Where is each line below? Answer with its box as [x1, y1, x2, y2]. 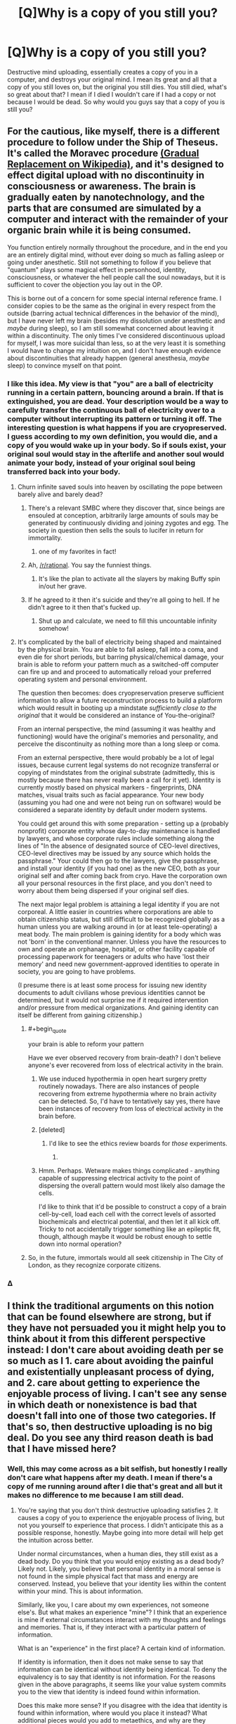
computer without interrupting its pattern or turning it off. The [7, 413, 223, 423]
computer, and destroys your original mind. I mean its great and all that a [7, 75, 217, 84]
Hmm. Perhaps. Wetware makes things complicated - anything [38, 1166, 220, 1175]
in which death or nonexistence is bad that [7, 1399, 197, 1411]
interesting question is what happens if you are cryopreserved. [7, 423, 227, 432]
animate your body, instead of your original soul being [7, 458, 195, 468]
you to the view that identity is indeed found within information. [17, 1687, 200, 1696]
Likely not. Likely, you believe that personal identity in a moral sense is [17, 1564, 221, 1573]
